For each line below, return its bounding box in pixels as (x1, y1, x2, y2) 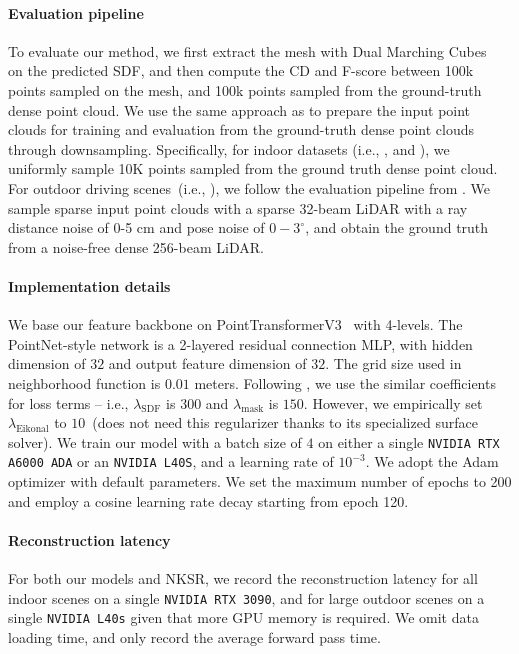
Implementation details (8, 275, 171, 296)
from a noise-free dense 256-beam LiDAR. (8, 236, 264, 257)
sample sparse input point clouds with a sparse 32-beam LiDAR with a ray (8, 197, 468, 218)
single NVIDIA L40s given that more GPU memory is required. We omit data (8, 607, 479, 628)
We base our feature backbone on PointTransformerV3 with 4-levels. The (8, 314, 463, 335)
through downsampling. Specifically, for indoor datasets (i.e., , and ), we (8, 138, 450, 159)
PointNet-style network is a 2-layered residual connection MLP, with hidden (8, 333, 473, 354)
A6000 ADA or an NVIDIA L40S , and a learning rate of (8, 451, 334, 472)
